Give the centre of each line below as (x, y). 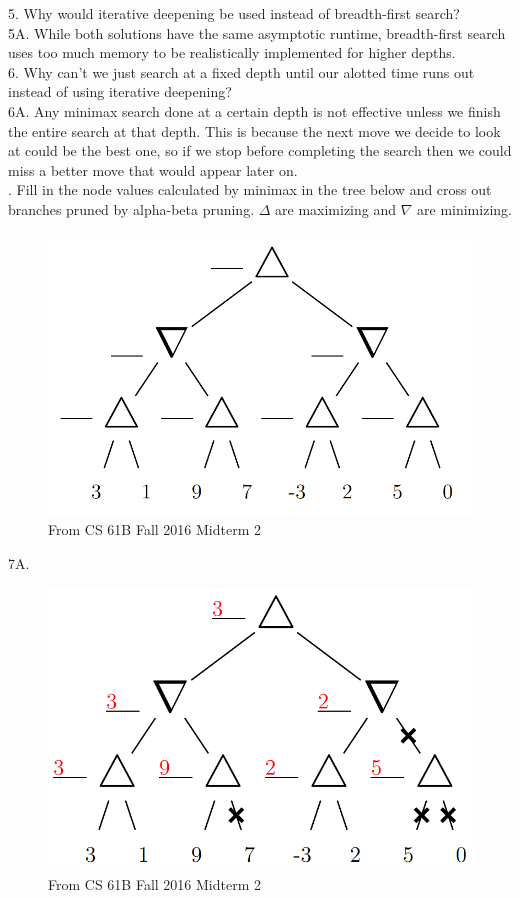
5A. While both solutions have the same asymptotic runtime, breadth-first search (257, 32)
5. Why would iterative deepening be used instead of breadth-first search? (234, 13)
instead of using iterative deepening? (120, 91)
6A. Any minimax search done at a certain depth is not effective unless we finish (254, 110)
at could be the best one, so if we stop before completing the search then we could (260, 150)
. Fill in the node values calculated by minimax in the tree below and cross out (250, 189)
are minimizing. (464, 208)
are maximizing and (336, 208)
